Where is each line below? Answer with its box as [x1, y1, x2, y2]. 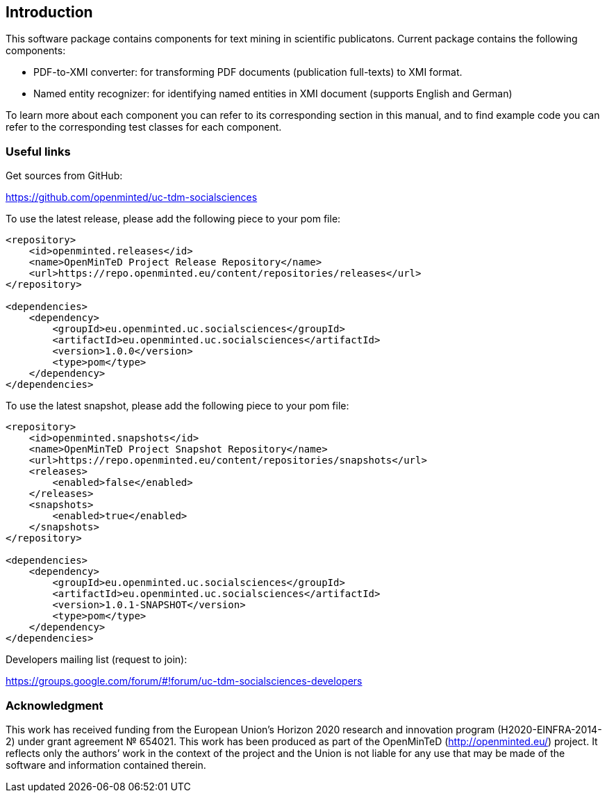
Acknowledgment [6, 698, 103, 712]
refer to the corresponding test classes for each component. [6, 121, 282, 133]
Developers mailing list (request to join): [6, 653, 188, 666]
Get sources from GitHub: [6, 170, 123, 182]
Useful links [6, 144, 71, 158]
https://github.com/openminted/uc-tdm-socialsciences [6, 191, 258, 204]
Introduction [6, 3, 93, 21]
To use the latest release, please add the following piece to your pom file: [6, 213, 341, 225]
